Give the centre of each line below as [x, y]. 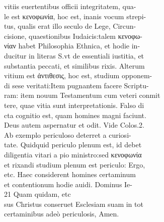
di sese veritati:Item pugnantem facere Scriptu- [76, 85]
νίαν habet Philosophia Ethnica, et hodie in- [72, 46]
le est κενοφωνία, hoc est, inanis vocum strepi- [75, 16]
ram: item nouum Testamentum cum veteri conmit [82, 95]
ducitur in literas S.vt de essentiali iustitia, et [74, 55]
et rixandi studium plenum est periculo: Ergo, [75, 164]
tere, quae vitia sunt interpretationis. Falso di [74, 105]
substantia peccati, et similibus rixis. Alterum [74, 65]
